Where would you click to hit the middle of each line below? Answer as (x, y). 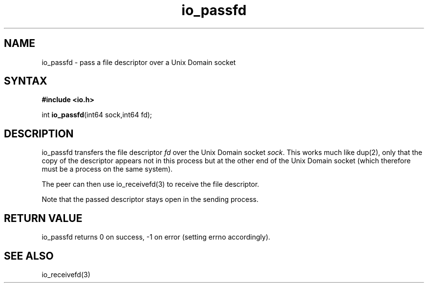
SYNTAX (26, 81)
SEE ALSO (29, 256)
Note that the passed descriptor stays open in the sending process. (150, 199)
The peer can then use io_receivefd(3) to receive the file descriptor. (150, 184)
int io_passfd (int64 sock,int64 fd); (97, 115)
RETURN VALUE (43, 218)
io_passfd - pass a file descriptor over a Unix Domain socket (139, 62)
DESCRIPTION (39, 133)
